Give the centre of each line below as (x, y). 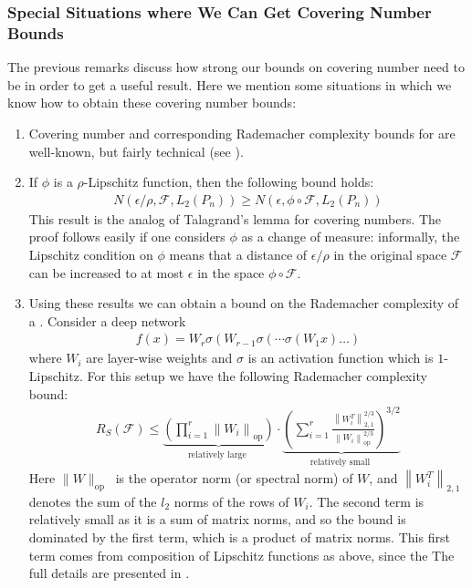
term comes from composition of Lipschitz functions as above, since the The (241, 555)
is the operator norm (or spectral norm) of (234, 478)
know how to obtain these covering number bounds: (152, 103)
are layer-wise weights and (159, 358)
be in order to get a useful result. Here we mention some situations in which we (230, 84)
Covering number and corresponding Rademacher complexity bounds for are (242, 133)
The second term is (371, 501)
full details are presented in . (109, 573)
